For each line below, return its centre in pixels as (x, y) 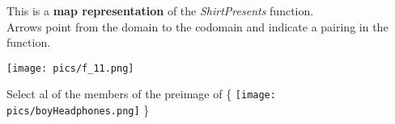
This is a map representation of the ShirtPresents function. (160, 10)
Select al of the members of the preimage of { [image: (141, 94)
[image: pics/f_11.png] (70, 68)
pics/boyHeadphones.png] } (78, 110)
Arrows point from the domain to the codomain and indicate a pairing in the (197, 26)
